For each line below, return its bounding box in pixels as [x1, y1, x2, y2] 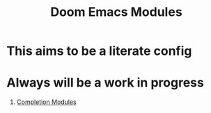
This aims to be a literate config [6, 43, 192, 59]
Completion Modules [16, 98, 77, 106]
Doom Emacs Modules [50, 4, 182, 20]
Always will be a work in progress [6, 75, 205, 91]
